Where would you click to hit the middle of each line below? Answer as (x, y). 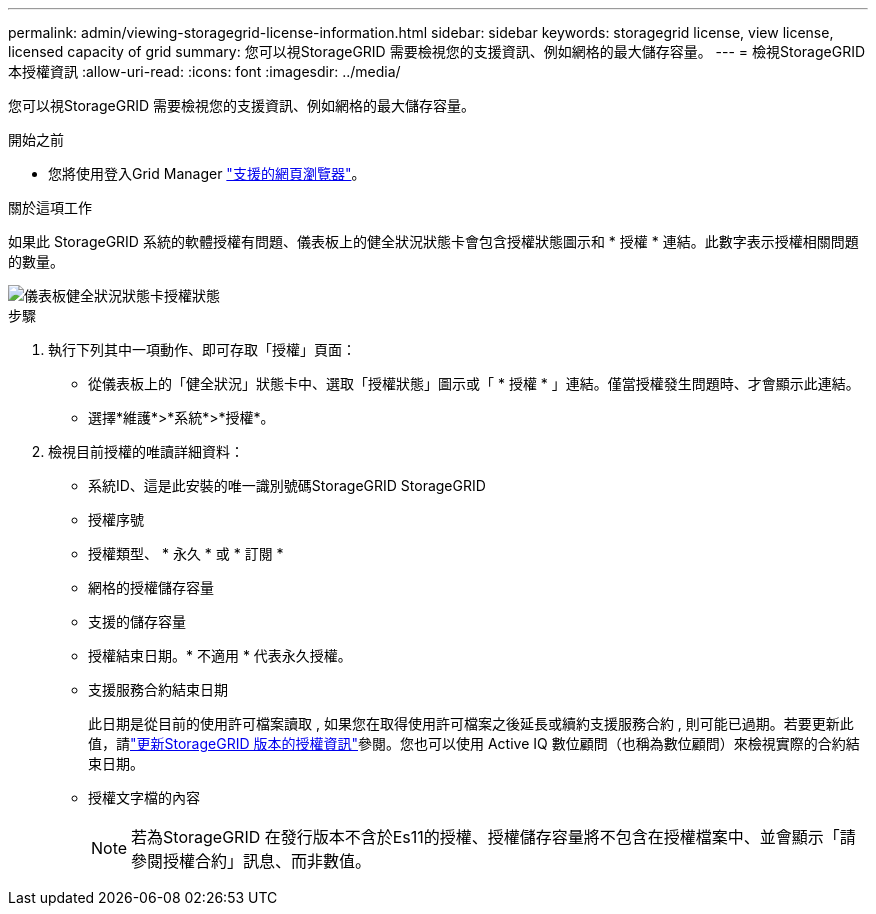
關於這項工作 (50, 207)
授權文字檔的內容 (144, 797)
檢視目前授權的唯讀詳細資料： (146, 451)
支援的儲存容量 (137, 621)
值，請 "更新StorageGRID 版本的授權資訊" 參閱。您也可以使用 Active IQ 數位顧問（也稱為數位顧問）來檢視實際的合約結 (474, 743)
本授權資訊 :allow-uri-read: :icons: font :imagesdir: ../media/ (204, 71)
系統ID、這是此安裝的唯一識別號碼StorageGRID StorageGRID (287, 485)
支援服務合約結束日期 (158, 689)
